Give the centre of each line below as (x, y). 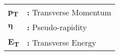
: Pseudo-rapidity (57, 27)
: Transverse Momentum (69, 12)
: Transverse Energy (61, 42)
